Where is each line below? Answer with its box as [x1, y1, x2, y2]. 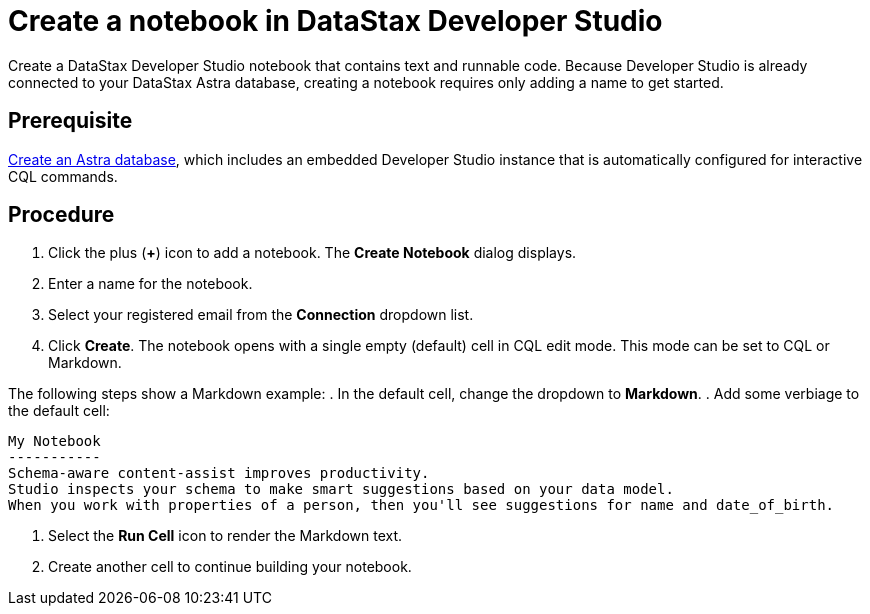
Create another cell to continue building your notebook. [48, 558, 412, 576]
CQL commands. [8, 167, 118, 185]
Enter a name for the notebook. [48, 275, 253, 293]
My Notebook [8, 433, 101, 450]
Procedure [8, 202, 115, 228]
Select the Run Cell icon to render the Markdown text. [48, 527, 403, 545]
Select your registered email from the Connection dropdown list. [48, 306, 474, 324]
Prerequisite [8, 108, 133, 134]
